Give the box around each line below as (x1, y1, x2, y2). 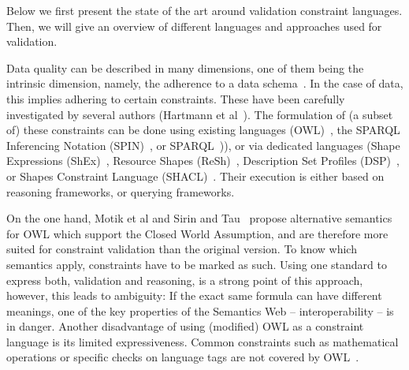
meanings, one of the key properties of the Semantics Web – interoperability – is (6, 302, 394, 319)
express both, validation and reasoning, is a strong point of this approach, (6, 271, 363, 288)
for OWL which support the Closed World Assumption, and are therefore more (6, 225, 389, 241)
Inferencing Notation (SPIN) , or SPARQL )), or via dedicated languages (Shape (6, 136, 400, 153)
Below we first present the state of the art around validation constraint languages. (6, 2, 403, 18)
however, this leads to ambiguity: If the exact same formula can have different (6, 287, 382, 304)
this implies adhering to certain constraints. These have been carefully (6, 90, 345, 107)
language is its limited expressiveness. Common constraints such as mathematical (6, 333, 399, 349)
